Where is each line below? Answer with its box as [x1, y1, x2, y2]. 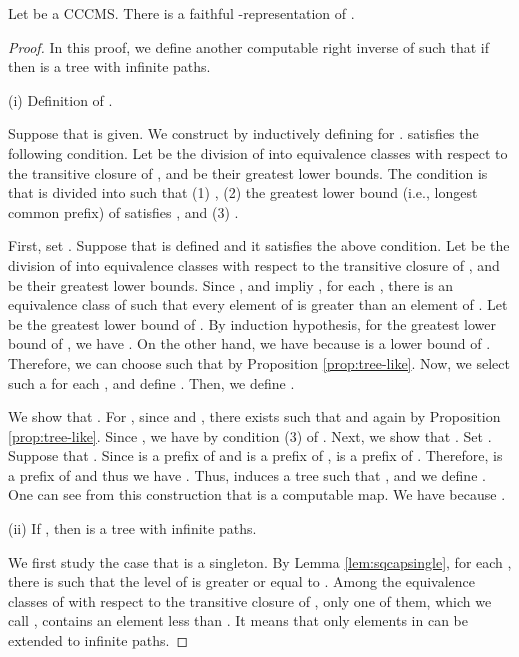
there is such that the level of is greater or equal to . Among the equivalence [8, 571, 475, 592]
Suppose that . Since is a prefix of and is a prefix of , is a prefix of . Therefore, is [8, 445, 503, 466]
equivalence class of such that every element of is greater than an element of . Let [8, 294, 508, 315]
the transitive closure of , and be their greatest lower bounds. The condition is [8, 162, 488, 183]
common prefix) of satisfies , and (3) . [8, 201, 239, 222]
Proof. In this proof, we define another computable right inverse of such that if [8, 36, 490, 57]
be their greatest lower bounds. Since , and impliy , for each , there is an [8, 274, 453, 295]
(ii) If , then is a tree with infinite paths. [8, 518, 257, 539]
